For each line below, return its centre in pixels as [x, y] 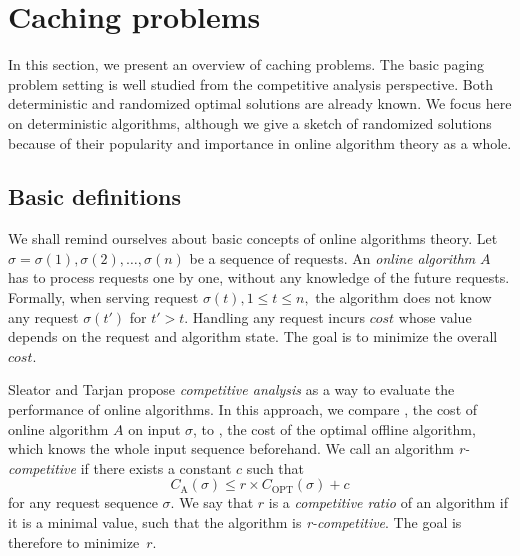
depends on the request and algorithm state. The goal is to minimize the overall [253, 336]
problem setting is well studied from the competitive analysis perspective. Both [250, 83]
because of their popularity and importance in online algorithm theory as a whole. [260, 142]
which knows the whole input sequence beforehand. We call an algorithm [231, 448]
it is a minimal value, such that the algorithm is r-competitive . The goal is [235, 522]
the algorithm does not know [403, 297]
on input [154, 428]
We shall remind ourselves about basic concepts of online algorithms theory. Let [253, 238]
